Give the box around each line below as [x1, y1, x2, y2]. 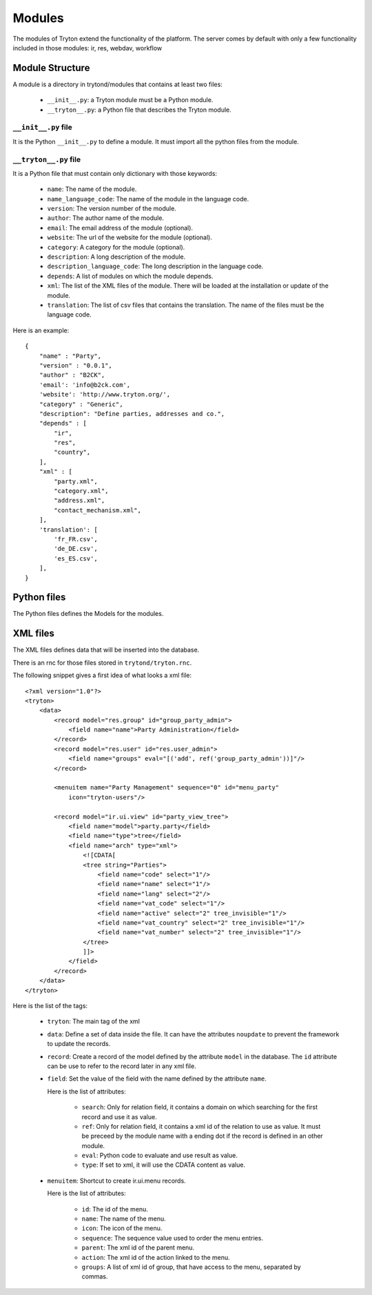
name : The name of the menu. [81, 1214, 167, 1223]
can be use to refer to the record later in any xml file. [47, 1062, 196, 1070]
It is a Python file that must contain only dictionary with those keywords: [12, 169, 217, 177]
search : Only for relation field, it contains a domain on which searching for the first [81, 1103, 318, 1112]
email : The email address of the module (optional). [47, 223, 193, 232]
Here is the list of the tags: [12, 1002, 88, 1010]
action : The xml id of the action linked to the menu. [81, 1253, 230, 1261]
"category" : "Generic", [39, 400, 123, 408]
